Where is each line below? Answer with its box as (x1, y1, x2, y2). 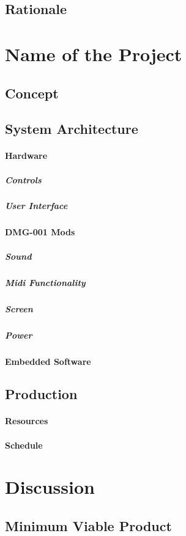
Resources (5, 414, 48, 427)
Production (5, 384, 78, 403)
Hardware (5, 149, 48, 162)
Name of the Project (5, 41, 182, 66)
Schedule (5, 438, 43, 451)
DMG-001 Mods (5, 226, 75, 238)
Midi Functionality (5, 276, 86, 288)
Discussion (5, 474, 95, 499)
